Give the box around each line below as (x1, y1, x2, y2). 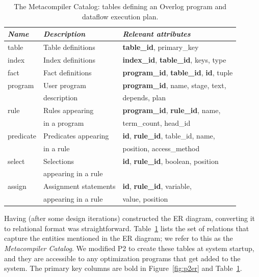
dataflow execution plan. (82, 11, 159, 21)
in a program (43, 118, 84, 128)
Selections (43, 155, 74, 166)
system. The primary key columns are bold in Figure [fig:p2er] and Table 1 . (4, 263, 242, 273)
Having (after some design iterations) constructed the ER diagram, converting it (4, 213, 255, 224)
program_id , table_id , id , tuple (122, 67, 233, 77)
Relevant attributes (122, 29, 191, 39)
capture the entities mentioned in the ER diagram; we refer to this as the (4, 233, 233, 243)
